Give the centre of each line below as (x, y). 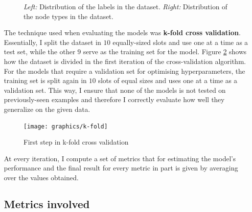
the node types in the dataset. (69, 16)
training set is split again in (46, 80)
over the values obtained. (41, 177)
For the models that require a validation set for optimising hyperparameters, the (125, 71)
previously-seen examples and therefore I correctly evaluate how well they (114, 99)
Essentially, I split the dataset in (53, 42)
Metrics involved (47, 203)
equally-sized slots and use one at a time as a (180, 42)
